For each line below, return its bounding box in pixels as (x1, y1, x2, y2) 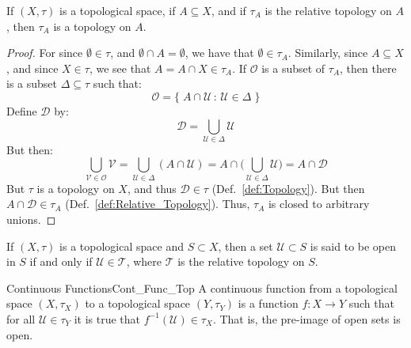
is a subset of (261, 59, 325, 76)
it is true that (74, 310, 141, 327)
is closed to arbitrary (268, 195, 370, 212)
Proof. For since (6, 44, 83, 61)
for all (6, 310, 36, 327)
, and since (6, 59, 59, 76)
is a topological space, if (59, 2, 176, 18)
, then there (340, 59, 397, 76)
